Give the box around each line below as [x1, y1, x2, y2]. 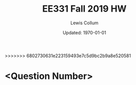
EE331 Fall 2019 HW [42, 3, 127, 15]
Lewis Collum [70, 20, 99, 26]
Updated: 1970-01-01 [62, 29, 107, 35]
